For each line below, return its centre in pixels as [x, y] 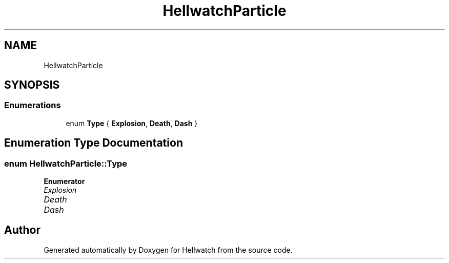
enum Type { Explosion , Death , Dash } [132, 123]
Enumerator [64, 181]
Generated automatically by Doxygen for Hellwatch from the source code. [168, 250]
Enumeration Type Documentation [94, 143]
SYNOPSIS [32, 85]
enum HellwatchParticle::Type [66, 163]
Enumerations [33, 105]
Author [22, 230]
